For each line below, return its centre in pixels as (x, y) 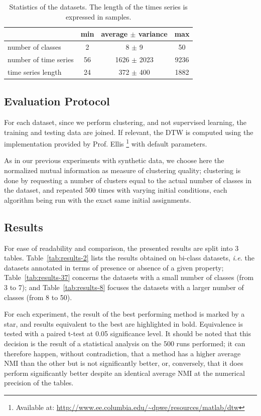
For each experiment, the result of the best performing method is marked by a (124, 314)
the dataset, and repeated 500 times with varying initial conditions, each (116, 190)
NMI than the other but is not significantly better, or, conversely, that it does (124, 363)
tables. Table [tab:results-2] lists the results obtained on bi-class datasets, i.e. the (129, 258)
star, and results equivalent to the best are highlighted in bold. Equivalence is (123, 323)
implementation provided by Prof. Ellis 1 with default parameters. (106, 143)
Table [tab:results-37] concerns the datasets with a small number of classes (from (129, 277)
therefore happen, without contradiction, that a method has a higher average (122, 353)
